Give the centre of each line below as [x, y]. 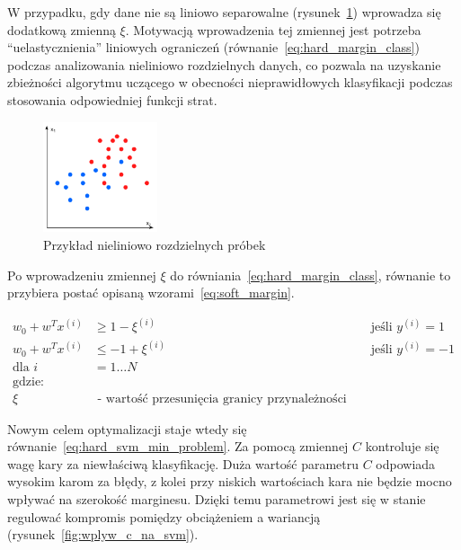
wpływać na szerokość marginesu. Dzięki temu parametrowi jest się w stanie [217, 499]
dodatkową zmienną [62, 29]
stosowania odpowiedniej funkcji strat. [112, 99]
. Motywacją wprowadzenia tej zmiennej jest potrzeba [273, 29]
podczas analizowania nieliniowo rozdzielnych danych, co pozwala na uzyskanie [224, 64]
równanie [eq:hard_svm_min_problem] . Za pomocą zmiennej [178, 446]
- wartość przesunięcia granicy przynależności [222, 399]
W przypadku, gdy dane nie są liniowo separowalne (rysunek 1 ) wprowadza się [224, 12]
